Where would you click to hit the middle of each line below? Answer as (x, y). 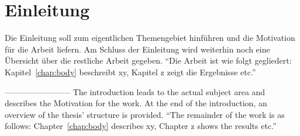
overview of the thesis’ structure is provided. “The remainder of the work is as (145, 114)
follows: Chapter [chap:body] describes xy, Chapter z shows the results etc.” (141, 126)
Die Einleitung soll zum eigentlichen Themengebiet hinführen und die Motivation (150, 38)
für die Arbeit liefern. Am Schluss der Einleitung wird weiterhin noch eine (137, 49)
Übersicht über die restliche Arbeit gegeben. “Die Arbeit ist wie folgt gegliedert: (148, 60)
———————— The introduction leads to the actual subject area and (135, 91)
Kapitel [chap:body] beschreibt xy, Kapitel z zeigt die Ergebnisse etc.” (130, 72)
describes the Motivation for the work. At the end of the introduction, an (136, 103)
